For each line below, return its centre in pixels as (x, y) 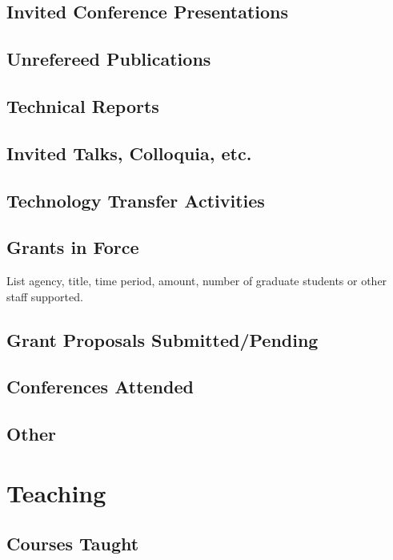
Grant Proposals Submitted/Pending (162, 339)
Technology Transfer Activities (136, 200)
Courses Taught (73, 544)
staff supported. (45, 296)
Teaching (56, 492)
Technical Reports (83, 105)
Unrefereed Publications (109, 59)
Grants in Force (73, 247)
